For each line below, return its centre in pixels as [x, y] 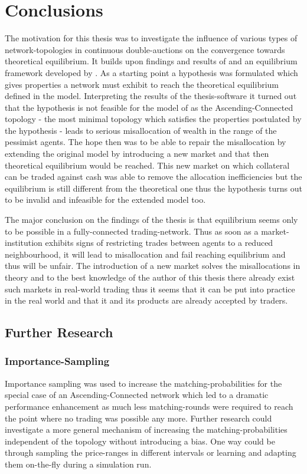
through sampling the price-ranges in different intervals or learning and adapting [151, 452]
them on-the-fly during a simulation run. [78, 464]
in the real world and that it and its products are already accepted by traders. [146, 300]
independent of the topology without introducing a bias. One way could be [140, 441]
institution [24, 243]
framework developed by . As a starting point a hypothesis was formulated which [151, 72]
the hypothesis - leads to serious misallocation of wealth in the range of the [141, 130]
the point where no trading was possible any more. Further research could [138, 418]
